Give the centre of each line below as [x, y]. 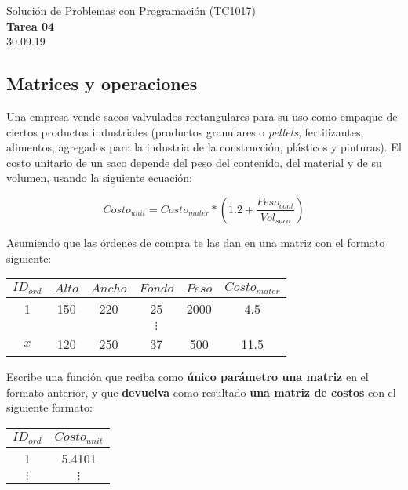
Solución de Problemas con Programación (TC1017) [131, 10]
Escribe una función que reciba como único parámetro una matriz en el [188, 377]
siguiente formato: [49, 407]
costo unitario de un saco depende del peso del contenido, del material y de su [194, 162]
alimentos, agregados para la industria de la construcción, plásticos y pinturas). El [204, 147]
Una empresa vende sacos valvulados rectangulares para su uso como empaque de [202, 116]
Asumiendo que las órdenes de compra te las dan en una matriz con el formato [196, 242]
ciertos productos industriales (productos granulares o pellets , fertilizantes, [185, 131]
